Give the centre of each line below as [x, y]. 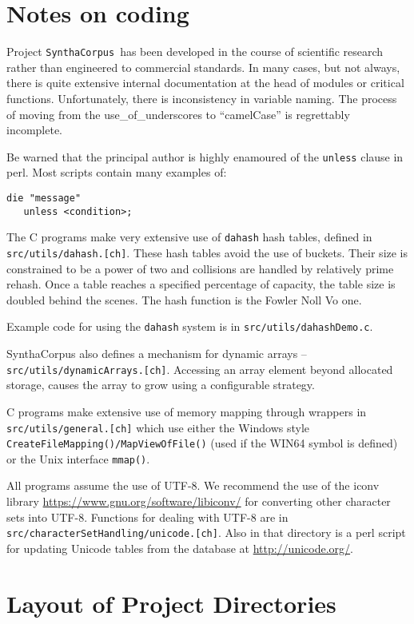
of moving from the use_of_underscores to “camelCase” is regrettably [178, 114]
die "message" [44, 198]
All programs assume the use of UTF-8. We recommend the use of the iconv [193, 485]
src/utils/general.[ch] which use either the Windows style [158, 427]
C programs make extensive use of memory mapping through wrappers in [187, 411]
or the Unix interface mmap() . [78, 458]
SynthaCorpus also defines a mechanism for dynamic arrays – [157, 354]
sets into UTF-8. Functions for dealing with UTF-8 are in [147, 517]
